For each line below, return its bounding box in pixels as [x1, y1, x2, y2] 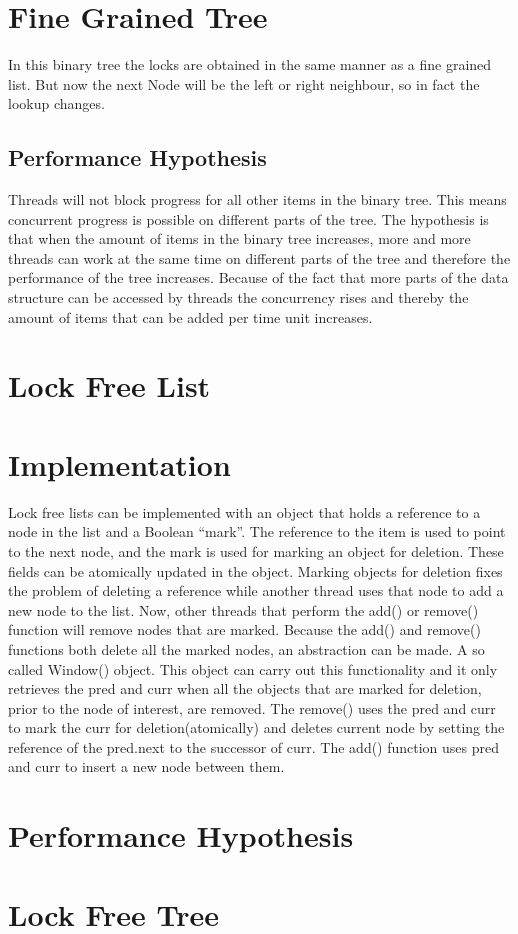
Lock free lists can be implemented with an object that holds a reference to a [8, 501, 481, 522]
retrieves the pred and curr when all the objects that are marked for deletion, [8, 678, 482, 699]
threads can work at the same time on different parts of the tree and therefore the [8, 247, 511, 268]
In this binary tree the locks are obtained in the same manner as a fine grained [8, 54, 492, 75]
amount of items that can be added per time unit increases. [8, 306, 373, 327]
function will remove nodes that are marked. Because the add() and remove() [8, 619, 481, 640]
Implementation [8, 443, 231, 484]
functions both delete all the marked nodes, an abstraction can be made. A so [8, 638, 485, 659]
